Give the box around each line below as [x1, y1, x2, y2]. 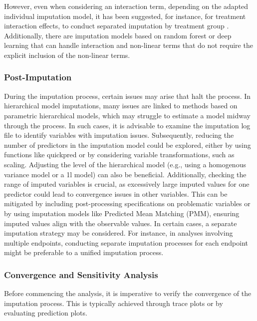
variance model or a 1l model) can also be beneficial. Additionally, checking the [4, 169, 247, 179]
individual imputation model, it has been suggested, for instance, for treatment [4, 10, 246, 21]
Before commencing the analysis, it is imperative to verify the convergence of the [4, 288, 252, 299]
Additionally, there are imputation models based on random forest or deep [4, 30, 232, 40]
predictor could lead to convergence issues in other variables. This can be [4, 188, 228, 199]
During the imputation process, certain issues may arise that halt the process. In [4, 90, 251, 101]
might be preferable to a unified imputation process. [4, 247, 164, 258]
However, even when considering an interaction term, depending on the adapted [4, 1, 249, 11]
